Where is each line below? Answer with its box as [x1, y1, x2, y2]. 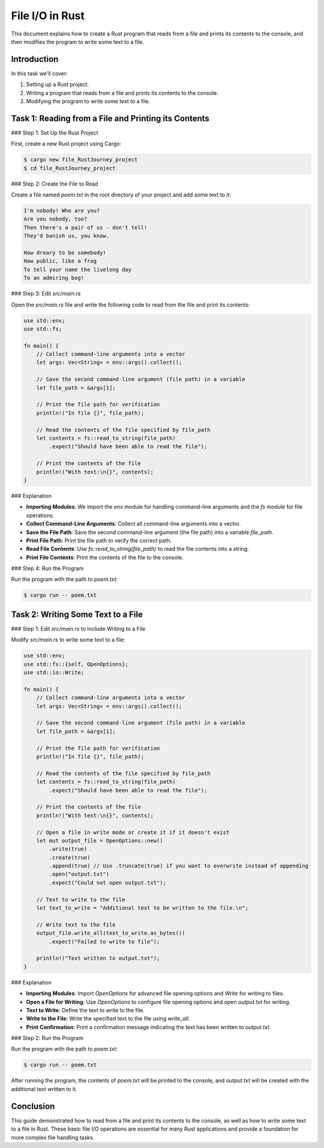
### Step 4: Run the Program [11, 565, 84, 572]
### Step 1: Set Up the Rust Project [11, 129, 98, 136]
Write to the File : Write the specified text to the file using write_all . [26, 1015, 190, 1022]
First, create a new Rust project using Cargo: [11, 140, 122, 147]
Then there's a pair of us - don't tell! [23, 224, 148, 231]
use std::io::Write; [23, 669, 84, 676]
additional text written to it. [11, 1085, 77, 1093]
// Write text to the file [36, 921, 116, 928]
